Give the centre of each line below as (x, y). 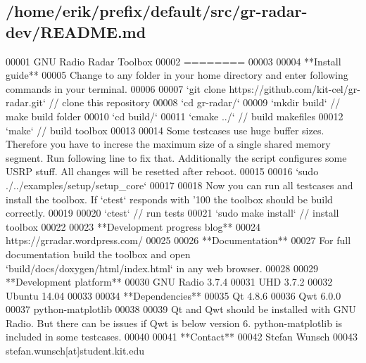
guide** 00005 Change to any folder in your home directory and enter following (177, 75)
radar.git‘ (26, 102)
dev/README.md (76, 31)
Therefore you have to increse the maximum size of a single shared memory (168, 144)
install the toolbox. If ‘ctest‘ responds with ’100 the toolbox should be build (169, 199)
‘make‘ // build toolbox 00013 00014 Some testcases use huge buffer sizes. (165, 130)
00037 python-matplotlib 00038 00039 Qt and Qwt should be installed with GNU (181, 309)
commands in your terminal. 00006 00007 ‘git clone (116, 88)
